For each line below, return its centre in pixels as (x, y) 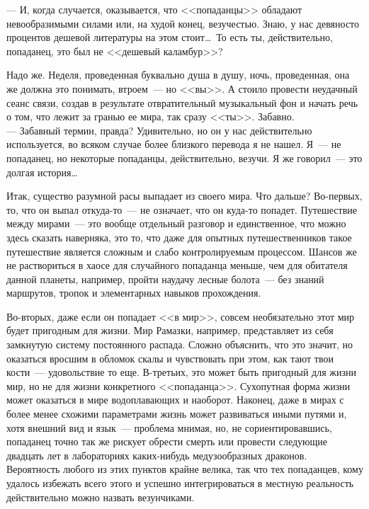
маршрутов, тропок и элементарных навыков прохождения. (134, 293)
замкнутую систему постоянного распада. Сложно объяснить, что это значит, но (180, 344)
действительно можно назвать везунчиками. (101, 497)
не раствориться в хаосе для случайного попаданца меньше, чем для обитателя (177, 265)
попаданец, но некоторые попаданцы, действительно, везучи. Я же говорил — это (184, 158)
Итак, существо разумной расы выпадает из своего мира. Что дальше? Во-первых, (184, 196)
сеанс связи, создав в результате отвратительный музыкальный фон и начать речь (182, 102)
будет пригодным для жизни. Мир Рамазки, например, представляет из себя (170, 330)
